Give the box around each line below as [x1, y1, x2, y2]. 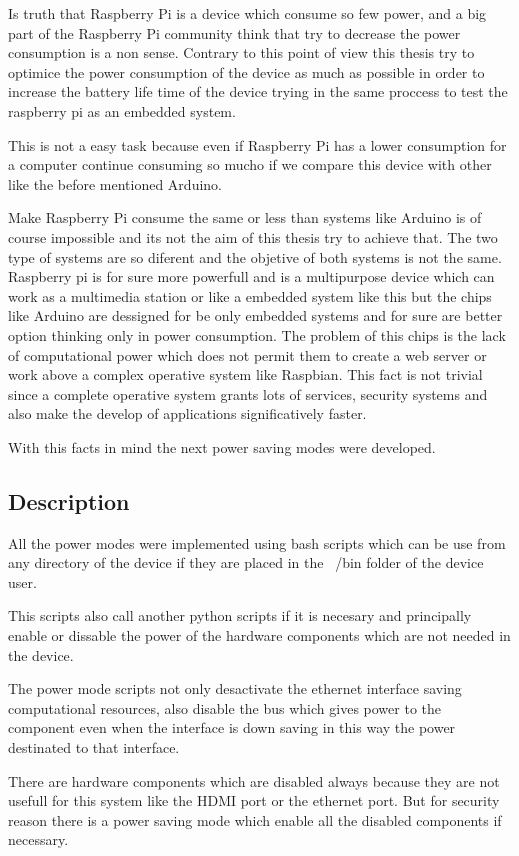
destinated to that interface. [8, 737, 180, 758]
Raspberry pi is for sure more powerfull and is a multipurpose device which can [8, 266, 495, 287]
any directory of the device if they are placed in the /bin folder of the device [8, 552, 484, 573]
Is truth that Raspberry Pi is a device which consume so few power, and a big [8, 3, 487, 23]
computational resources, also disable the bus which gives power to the [8, 697, 441, 718]
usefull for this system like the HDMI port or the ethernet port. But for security [8, 790, 500, 811]
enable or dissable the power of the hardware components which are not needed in [8, 625, 511, 646]
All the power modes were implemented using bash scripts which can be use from [8, 532, 506, 553]
